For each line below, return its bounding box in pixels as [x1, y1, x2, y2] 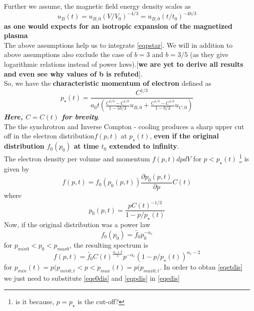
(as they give [190, 49, 229, 59]
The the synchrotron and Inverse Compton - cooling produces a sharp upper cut [4, 121, 244, 131]
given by [4, 163, 29, 174]
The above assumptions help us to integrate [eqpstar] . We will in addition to [4, 39, 233, 50]
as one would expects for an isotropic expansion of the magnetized [4, 20, 233, 31]
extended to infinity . [109, 141, 179, 151]
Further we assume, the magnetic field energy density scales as [4, 1, 191, 11]
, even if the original [149, 131, 219, 141]
